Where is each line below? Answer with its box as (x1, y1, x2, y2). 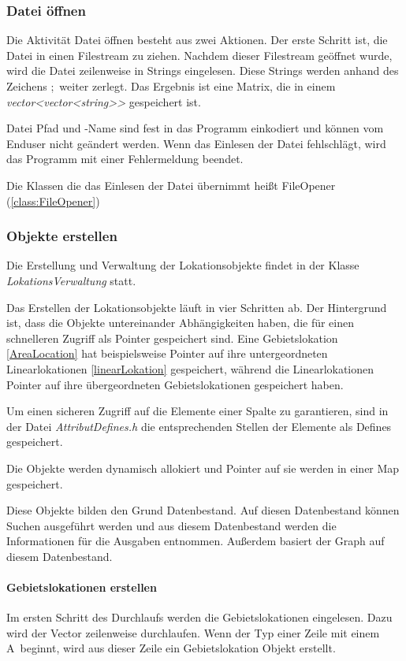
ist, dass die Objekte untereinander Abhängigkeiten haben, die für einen (6, 314, 355, 331)
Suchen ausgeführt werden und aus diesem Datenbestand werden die (6, 517, 337, 533)
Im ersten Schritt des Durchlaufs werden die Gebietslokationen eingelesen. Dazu (6, 609, 393, 626)
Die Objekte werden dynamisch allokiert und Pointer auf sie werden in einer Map (6, 459, 400, 476)
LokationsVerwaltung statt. (6, 272, 136, 288)
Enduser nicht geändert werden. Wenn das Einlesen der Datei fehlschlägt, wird (6, 135, 386, 151)
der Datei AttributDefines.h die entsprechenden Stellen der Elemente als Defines (6, 418, 392, 434)
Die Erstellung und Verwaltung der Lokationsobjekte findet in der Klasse (6, 257, 359, 273)
